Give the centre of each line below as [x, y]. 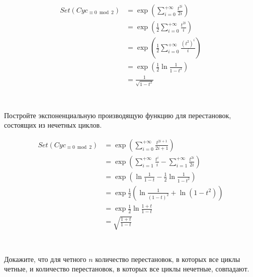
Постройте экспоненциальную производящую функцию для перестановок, [118, 115]
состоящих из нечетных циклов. [53, 125]
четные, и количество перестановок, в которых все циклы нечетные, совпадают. [127, 269]
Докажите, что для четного [45, 259]
